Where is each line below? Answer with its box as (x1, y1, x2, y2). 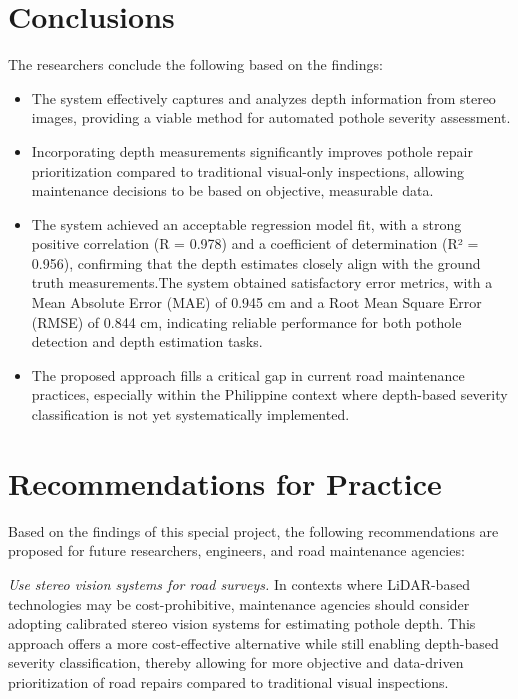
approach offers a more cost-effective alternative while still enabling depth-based (8, 632, 499, 653)
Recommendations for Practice (8, 462, 442, 503)
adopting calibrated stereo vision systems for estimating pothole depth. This (8, 613, 476, 634)
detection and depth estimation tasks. (31, 331, 263, 352)
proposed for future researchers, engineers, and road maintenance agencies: (8, 540, 465, 561)
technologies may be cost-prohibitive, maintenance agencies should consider (8, 593, 470, 614)
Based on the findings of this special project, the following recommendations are (8, 520, 499, 541)
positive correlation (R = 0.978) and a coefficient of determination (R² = (31, 233, 479, 254)
